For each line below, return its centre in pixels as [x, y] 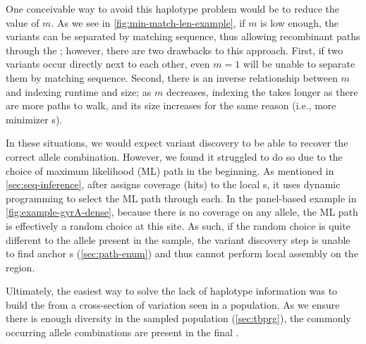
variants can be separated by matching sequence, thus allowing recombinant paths [183, 36]
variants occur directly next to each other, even [108, 64]
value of [23, 22]
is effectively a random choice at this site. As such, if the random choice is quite [178, 225]
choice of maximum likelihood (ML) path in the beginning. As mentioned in [170, 170]
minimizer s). [34, 119]
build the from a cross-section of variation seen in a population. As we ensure [173, 304]
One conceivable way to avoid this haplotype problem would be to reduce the [173, 8]
